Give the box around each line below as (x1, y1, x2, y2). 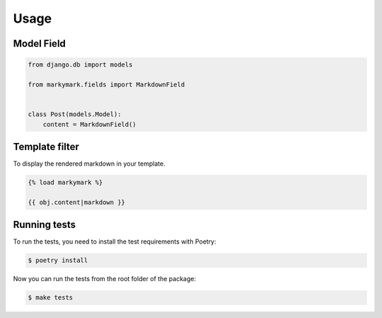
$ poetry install (28, 256, 88, 265)
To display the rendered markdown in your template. (13, 159, 166, 168)
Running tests (13, 219, 76, 231)
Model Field (13, 38, 66, 50)
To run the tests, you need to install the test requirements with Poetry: (13, 237, 216, 246)
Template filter (13, 140, 79, 152)
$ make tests (28, 294, 74, 302)
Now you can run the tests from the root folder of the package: (13, 275, 196, 283)
